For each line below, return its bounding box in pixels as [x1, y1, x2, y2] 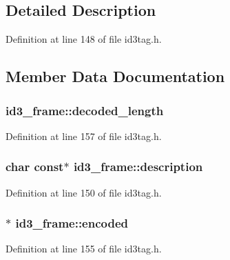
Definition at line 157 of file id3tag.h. [6, 128, 162, 143]
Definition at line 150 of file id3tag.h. [6, 185, 162, 199]
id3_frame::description [73, 158, 203, 175]
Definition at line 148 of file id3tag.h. [6, 32, 162, 46]
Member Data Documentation [6, 66, 225, 87]
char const [6, 158, 64, 175]
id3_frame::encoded [15, 214, 129, 232]
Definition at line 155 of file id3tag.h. [6, 241, 162, 256]
